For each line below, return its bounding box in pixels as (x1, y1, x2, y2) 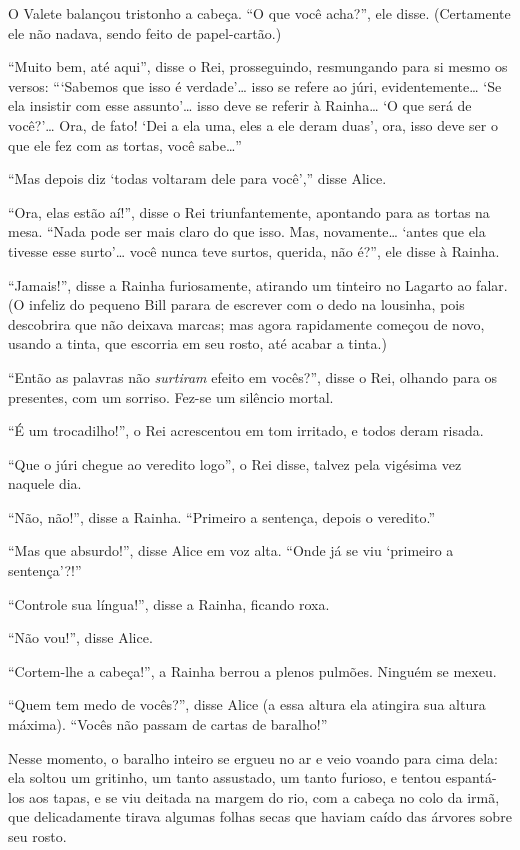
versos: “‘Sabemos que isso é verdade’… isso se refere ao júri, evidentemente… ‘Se (8, 75, 502, 96)
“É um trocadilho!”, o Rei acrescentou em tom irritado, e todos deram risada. (8, 420, 484, 441)
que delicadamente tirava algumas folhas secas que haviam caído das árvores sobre (8, 806, 512, 827)
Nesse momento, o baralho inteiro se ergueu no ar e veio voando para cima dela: (8, 747, 498, 768)
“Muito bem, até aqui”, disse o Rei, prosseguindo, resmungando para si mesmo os (8, 56, 508, 77)
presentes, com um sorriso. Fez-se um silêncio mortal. (8, 386, 334, 407)
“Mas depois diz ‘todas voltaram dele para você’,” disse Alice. (8, 168, 387, 189)
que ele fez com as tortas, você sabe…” (8, 134, 242, 155)
